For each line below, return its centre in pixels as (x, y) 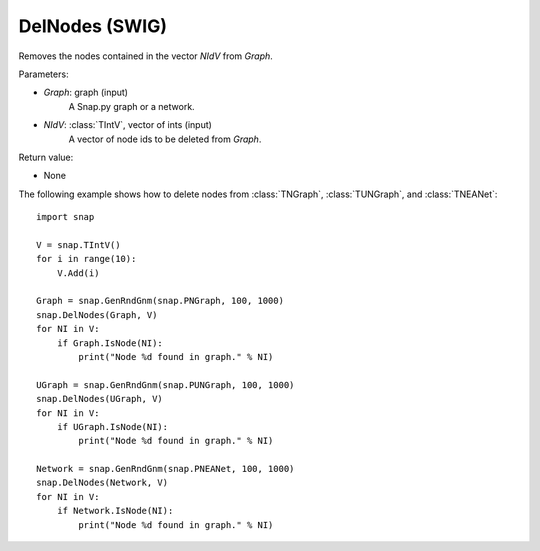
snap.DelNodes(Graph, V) (97, 314)
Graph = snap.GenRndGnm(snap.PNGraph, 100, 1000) (160, 301)
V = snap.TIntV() (78, 244)
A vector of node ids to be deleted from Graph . (165, 139)
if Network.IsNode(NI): (115, 511)
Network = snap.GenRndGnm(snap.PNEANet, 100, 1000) (165, 469)
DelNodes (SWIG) (93, 26)
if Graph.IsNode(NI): (110, 343)
